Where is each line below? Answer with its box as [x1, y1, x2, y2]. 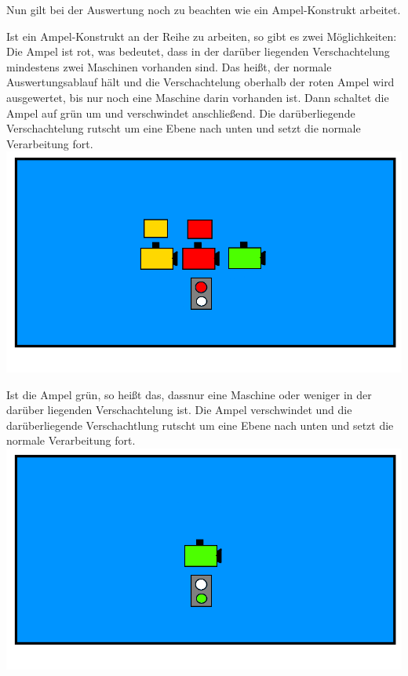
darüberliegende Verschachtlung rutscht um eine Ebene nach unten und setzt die [6, 416, 394, 433]
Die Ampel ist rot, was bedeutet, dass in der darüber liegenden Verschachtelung [6, 43, 390, 60]
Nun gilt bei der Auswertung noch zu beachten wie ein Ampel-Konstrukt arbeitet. [6, 2, 401, 17]
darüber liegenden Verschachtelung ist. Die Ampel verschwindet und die [6, 402, 352, 418]
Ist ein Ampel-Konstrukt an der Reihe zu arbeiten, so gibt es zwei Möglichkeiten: [6, 27, 397, 44]
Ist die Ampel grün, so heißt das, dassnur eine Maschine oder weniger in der [6, 386, 372, 402]
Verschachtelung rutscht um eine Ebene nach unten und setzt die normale [6, 120, 361, 136]
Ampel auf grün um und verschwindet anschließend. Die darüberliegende [6, 104, 355, 121]
